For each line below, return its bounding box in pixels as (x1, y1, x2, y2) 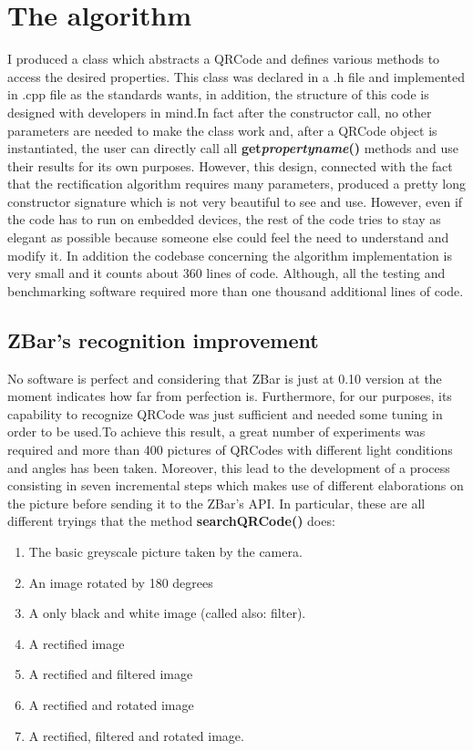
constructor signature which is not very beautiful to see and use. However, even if (7, 191, 463, 211)
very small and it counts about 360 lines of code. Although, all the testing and (7, 263, 446, 283)
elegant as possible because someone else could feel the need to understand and (7, 228, 449, 247)
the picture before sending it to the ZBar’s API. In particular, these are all (7, 493, 426, 512)
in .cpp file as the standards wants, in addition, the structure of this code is (7, 85, 429, 104)
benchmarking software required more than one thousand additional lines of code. (7, 281, 464, 300)
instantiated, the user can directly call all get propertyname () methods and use (7, 139, 458, 158)
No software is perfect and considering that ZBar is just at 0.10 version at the (7, 368, 442, 387)
